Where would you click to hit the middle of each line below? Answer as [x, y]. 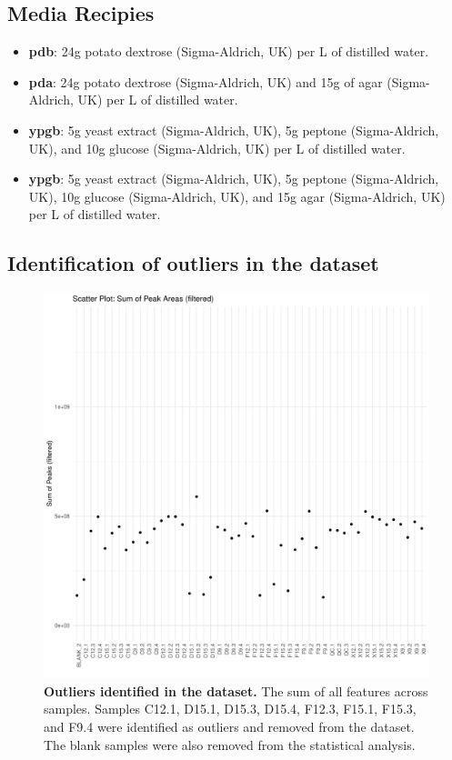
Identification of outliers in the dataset [193, 263]
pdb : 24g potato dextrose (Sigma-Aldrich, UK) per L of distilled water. [229, 51]
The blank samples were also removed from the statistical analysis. [230, 744]
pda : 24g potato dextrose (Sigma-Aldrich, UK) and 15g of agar [206, 81]
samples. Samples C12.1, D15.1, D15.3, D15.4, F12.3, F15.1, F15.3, [230, 709]
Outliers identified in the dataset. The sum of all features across [236, 690]
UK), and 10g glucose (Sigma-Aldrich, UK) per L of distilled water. [217, 148]
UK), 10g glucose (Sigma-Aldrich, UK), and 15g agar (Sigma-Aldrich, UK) [237, 196]
